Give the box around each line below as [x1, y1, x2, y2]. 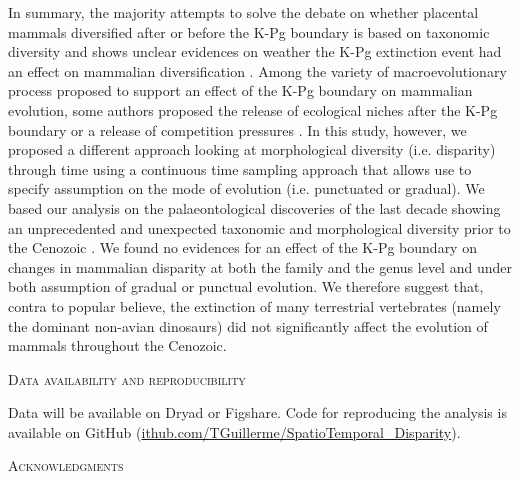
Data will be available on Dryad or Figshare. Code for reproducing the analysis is [8, 402, 507, 423]
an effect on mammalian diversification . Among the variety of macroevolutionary [8, 60, 507, 81]
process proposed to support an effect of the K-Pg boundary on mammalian [8, 80, 473, 101]
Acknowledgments [8, 455, 124, 476]
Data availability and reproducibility [8, 368, 246, 389]
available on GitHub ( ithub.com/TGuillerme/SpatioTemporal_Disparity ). [8, 421, 461, 442]
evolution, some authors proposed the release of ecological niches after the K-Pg [8, 99, 498, 120]
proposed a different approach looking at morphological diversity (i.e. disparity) [8, 139, 496, 160]
